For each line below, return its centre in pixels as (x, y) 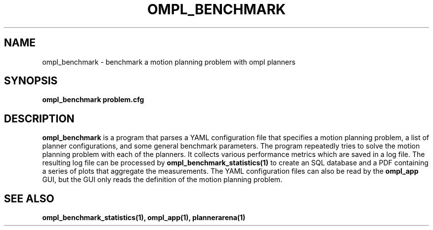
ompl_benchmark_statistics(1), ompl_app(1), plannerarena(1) (144, 218)
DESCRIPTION (39, 118)
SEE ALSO (29, 198)
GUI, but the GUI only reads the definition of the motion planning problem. (162, 180)
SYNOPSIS (31, 81)
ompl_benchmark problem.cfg (93, 100)
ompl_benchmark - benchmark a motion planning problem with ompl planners (169, 62)
